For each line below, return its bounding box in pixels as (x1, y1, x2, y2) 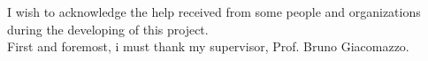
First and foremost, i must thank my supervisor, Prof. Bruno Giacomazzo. (7, 37, 409, 56)
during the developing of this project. (7, 19, 209, 38)
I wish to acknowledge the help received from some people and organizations (7, 3, 421, 20)
